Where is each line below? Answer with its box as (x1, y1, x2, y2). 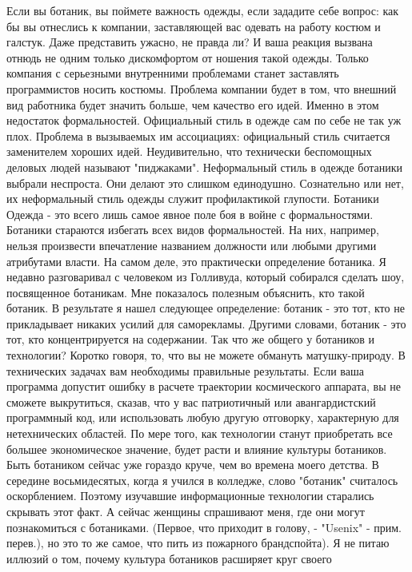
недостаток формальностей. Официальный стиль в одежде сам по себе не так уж (6, 112, 402, 129)
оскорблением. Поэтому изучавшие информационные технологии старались (6, 487, 374, 504)
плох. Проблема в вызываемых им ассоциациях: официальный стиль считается (6, 127, 390, 144)
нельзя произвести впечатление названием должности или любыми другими (6, 236, 377, 253)
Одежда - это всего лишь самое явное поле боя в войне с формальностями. (6, 205, 374, 222)
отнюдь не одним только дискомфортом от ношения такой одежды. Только (6, 49, 369, 66)
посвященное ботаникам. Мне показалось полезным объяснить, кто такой (6, 284, 365, 300)
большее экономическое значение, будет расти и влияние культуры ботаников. (6, 440, 387, 457)
